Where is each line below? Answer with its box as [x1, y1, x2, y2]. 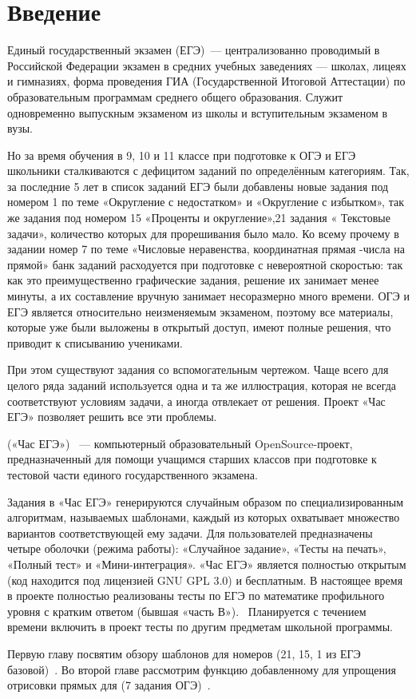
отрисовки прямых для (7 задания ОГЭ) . [7, 677, 211, 693]
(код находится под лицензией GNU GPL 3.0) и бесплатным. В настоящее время [7, 571, 403, 588]
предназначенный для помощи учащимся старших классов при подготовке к [7, 451, 377, 467]
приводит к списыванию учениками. [7, 334, 183, 351]
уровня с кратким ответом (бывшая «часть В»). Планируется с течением [7, 602, 366, 619]
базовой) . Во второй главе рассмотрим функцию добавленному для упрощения [7, 661, 396, 677]
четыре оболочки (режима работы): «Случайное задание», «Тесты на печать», [7, 540, 386, 557]
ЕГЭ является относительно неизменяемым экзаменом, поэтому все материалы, [7, 303, 394, 320]
